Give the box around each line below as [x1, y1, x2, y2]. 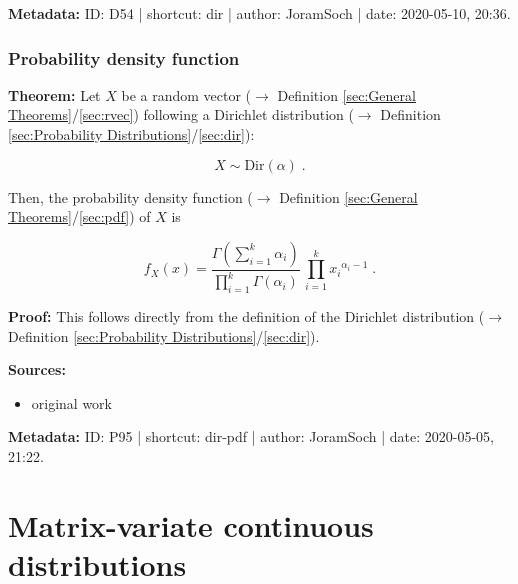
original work [31, 392, 113, 413]
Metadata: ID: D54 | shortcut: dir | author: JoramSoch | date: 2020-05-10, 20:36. [8, 3, 511, 23]
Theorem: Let [8, 84, 101, 105]
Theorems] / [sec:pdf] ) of [8, 206, 151, 227]
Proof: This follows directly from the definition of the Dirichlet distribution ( [8, 305, 485, 326]
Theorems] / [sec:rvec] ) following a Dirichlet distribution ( [8, 104, 354, 125]
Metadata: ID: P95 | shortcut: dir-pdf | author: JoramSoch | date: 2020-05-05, [8, 426, 494, 447]
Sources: [8, 359, 66, 380]
